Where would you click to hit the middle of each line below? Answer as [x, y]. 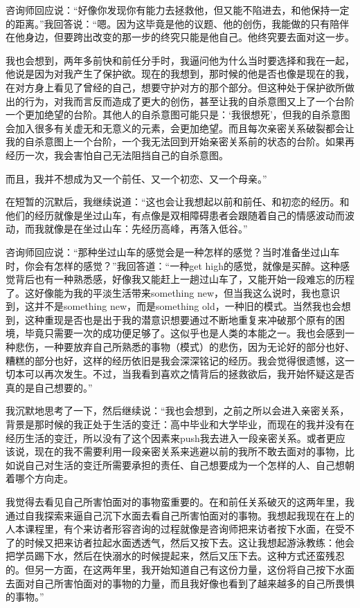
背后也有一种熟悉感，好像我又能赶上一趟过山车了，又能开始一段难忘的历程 [184, 279]
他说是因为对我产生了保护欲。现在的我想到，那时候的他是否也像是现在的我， [180, 74]
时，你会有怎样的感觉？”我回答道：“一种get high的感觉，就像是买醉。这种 [173, 265]
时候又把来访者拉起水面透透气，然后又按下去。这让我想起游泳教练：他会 [189, 542]
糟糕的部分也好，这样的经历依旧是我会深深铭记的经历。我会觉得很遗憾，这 [175, 360]
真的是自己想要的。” [49, 387]
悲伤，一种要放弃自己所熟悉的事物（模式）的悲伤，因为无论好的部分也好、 [184, 347]
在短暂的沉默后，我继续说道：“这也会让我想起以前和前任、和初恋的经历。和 [178, 202]
